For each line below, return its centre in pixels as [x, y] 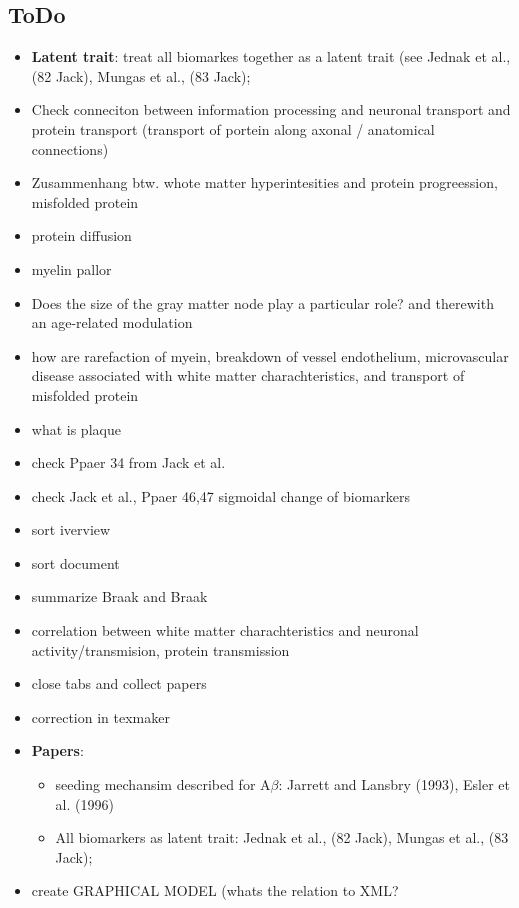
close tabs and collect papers [119, 683]
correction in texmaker [100, 716]
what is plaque [76, 428]
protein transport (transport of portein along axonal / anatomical [233, 128]
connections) [70, 148]
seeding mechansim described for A [163, 784]
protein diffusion [81, 235]
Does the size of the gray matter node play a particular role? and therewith [262, 302]
